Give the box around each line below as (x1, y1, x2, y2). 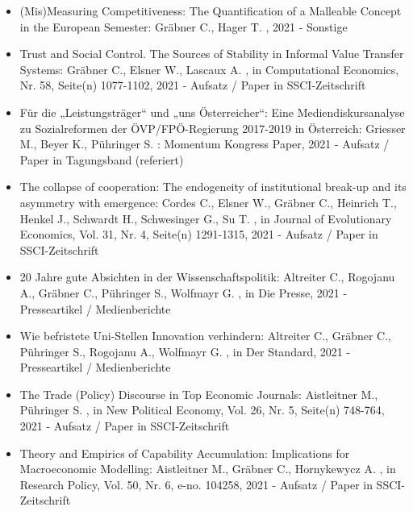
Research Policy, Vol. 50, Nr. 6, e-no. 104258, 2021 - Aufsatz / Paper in (19, 476, 373, 492)
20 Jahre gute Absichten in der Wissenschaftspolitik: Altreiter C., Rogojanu (19, 268, 395, 285)
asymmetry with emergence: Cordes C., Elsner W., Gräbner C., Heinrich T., (19, 193, 397, 210)
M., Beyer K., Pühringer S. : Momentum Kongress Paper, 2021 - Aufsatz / (19, 135, 390, 152)
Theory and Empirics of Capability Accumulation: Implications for (19, 444, 350, 461)
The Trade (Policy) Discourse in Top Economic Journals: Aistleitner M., (19, 385, 378, 402)
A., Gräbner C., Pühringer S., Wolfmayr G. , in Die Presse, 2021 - (19, 284, 348, 301)
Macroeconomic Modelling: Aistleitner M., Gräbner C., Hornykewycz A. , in (19, 460, 396, 477)
